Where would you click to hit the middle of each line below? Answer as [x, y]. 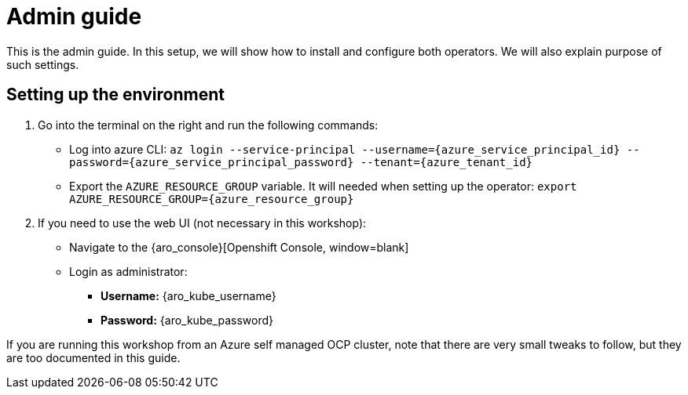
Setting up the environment [115, 95]
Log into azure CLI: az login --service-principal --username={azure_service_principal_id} [345, 149]
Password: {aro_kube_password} [187, 320]
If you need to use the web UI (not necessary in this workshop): [202, 223]
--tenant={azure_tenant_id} [446, 162]
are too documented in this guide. [93, 357]
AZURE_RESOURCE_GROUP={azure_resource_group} [212, 199]
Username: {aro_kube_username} [188, 295]
